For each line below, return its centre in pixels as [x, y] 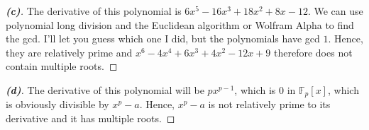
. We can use [335, 11]
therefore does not [313, 52]
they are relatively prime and [69, 52]
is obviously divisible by [57, 104]
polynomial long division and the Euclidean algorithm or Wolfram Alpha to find [180, 24]
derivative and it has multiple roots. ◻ [90, 118]
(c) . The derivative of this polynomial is [94, 11]
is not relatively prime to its [269, 104]
